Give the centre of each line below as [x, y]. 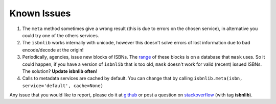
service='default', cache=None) [63, 86]
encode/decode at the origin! [53, 50]
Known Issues [40, 13]
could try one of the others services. [61, 35]
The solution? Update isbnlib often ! [60, 71]
